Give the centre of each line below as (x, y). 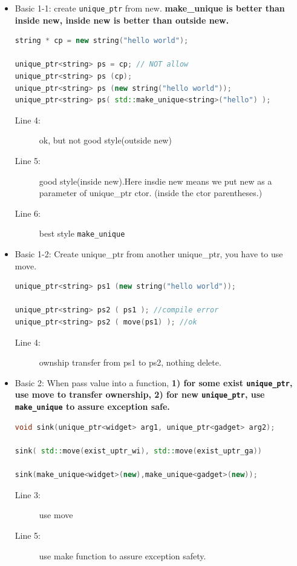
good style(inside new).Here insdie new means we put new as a (155, 181)
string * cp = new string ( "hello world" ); (102, 41)
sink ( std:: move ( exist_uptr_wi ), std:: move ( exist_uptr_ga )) (138, 451)
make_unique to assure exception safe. (92, 406)
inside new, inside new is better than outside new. (122, 20)
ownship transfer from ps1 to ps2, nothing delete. (130, 362)
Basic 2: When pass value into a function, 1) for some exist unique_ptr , (154, 382)
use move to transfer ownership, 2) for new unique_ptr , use (140, 394)
